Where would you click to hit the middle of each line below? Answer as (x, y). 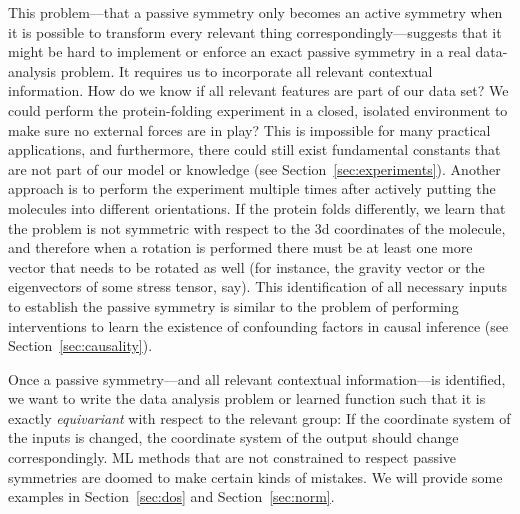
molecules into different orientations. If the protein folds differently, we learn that (257, 207)
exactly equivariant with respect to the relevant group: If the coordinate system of (259, 417)
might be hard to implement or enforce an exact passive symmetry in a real (239, 51)
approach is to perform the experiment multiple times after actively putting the (252, 188)
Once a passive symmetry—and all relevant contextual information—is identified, (257, 378)
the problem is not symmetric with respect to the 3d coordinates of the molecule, (257, 227)
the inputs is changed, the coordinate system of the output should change (233, 437)
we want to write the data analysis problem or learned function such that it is (247, 398)
